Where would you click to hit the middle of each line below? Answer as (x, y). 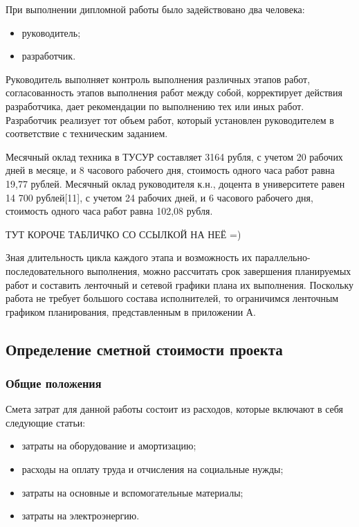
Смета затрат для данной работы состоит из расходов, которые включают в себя (175, 409)
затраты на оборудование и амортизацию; (109, 446)
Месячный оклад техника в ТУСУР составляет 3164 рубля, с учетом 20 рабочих (174, 156)
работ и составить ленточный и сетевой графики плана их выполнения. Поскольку (179, 284)
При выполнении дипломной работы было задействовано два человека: (155, 9)
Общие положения (54, 383)
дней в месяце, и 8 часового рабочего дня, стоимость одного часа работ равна (170, 170)
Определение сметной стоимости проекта (144, 349)
